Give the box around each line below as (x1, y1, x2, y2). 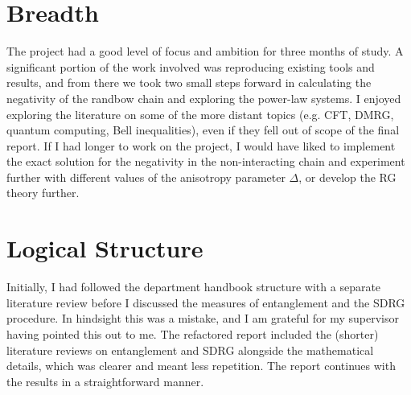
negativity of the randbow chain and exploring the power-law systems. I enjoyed (6, 89, 401, 106)
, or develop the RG (298, 168, 397, 185)
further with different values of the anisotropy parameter (6, 168, 286, 185)
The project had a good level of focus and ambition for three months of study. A (6, 43, 404, 60)
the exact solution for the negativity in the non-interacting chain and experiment (6, 153, 405, 170)
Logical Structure (6, 232, 203, 265)
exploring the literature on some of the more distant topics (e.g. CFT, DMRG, (6, 105, 394, 122)
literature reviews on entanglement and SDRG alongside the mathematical (6, 341, 374, 358)
